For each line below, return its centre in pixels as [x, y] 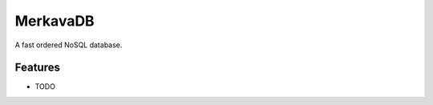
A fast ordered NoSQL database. [69, 45]
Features [37, 68]
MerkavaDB [55, 21]
